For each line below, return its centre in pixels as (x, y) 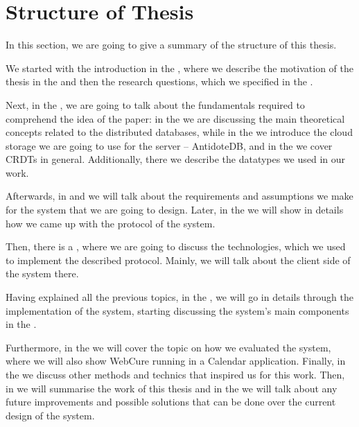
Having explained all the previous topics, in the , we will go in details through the (179, 297)
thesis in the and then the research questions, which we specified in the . (159, 81)
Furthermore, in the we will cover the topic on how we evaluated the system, (168, 347)
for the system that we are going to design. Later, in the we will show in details (175, 210)
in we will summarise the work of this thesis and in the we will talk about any (172, 388)
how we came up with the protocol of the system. (111, 223)
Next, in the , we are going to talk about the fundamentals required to (155, 104)
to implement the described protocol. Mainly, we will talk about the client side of (178, 260)
